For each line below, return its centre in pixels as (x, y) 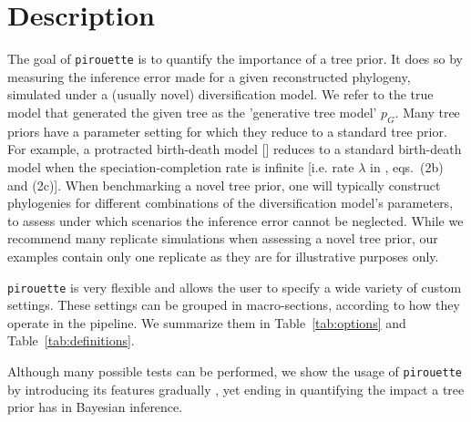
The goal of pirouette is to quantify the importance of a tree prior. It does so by (235, 59)
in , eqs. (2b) (407, 166)
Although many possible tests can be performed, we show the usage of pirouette (235, 371)
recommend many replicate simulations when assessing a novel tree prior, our (223, 238)
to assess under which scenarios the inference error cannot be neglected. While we (235, 220)
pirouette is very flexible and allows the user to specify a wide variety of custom (235, 287)
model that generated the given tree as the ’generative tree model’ (192, 112)
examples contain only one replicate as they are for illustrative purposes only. (223, 256)
